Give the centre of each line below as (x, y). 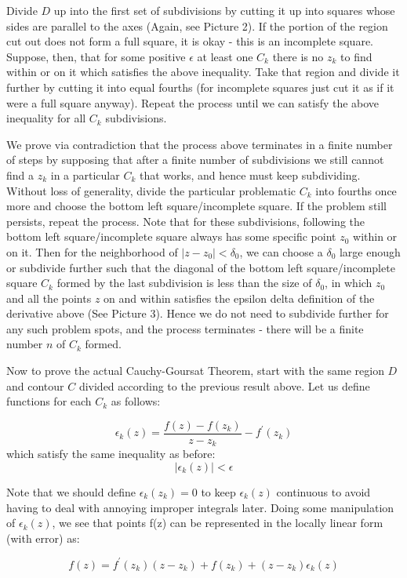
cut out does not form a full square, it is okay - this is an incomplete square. (190, 41)
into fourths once (356, 190)
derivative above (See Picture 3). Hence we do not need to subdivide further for (198, 313)
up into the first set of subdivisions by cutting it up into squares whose (224, 10)
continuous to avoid (323, 491)
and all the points (49, 298)
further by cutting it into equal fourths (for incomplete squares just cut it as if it (200, 87)
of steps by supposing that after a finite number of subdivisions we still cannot (195, 160)
